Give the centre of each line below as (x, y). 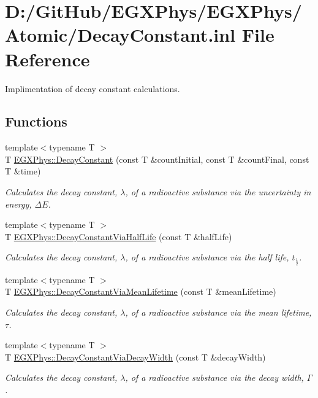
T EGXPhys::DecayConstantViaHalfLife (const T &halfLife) (119, 236)
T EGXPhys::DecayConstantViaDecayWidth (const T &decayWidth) (135, 357)
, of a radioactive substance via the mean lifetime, (218, 312)
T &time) (23, 171)
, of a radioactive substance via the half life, (207, 257)
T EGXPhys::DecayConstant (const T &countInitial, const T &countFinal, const (157, 159)
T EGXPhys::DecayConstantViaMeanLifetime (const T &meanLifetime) (141, 291)
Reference (47, 59)
